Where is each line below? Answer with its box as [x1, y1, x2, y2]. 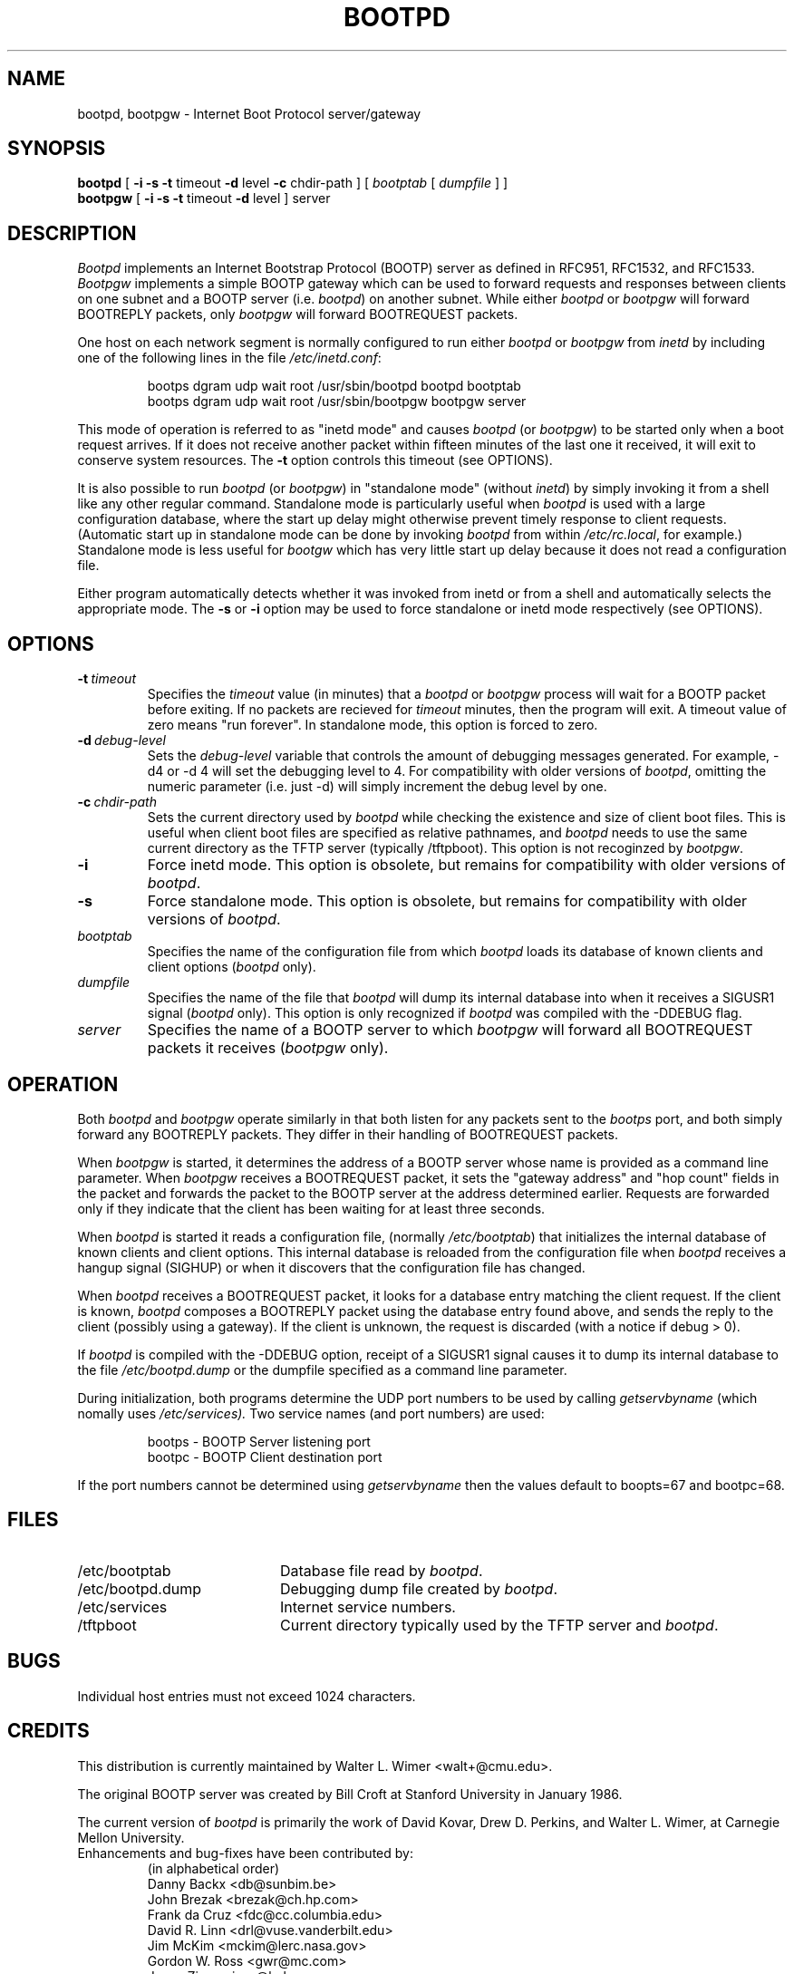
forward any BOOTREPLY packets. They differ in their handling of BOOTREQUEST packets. [77, 1126, 618, 1142]
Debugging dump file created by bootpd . [279, 1579, 557, 1598]
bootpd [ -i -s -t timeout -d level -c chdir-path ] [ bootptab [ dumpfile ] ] [77, 175, 508, 191]
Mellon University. [77, 1829, 185, 1845]
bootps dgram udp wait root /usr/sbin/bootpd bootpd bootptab [147, 378, 521, 394]
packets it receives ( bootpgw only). [147, 1039, 389, 1058]
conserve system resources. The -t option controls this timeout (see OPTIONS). [77, 452, 553, 469]
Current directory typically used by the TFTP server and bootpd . [279, 1615, 719, 1634]
